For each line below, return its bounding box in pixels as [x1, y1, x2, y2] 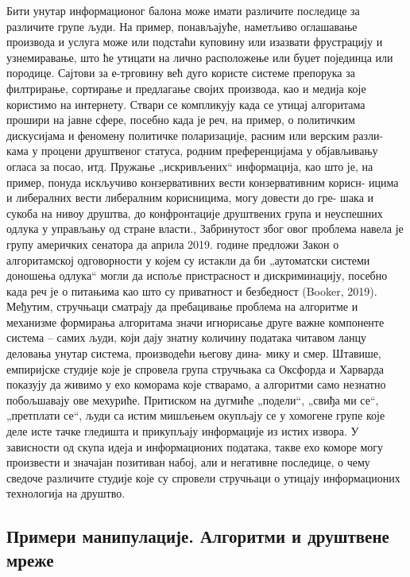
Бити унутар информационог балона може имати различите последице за [6, 2, 360, 18]
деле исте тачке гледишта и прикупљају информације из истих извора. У [6, 423, 359, 440]
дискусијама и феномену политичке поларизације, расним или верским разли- [6, 126, 384, 143]
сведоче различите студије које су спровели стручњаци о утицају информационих [6, 469, 400, 486]
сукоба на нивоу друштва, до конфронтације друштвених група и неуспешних [6, 204, 383, 221]
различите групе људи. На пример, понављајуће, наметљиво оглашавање [6, 17, 358, 34]
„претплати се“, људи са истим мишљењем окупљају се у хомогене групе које [6, 407, 385, 424]
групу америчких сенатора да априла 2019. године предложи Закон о [6, 235, 339, 252]
